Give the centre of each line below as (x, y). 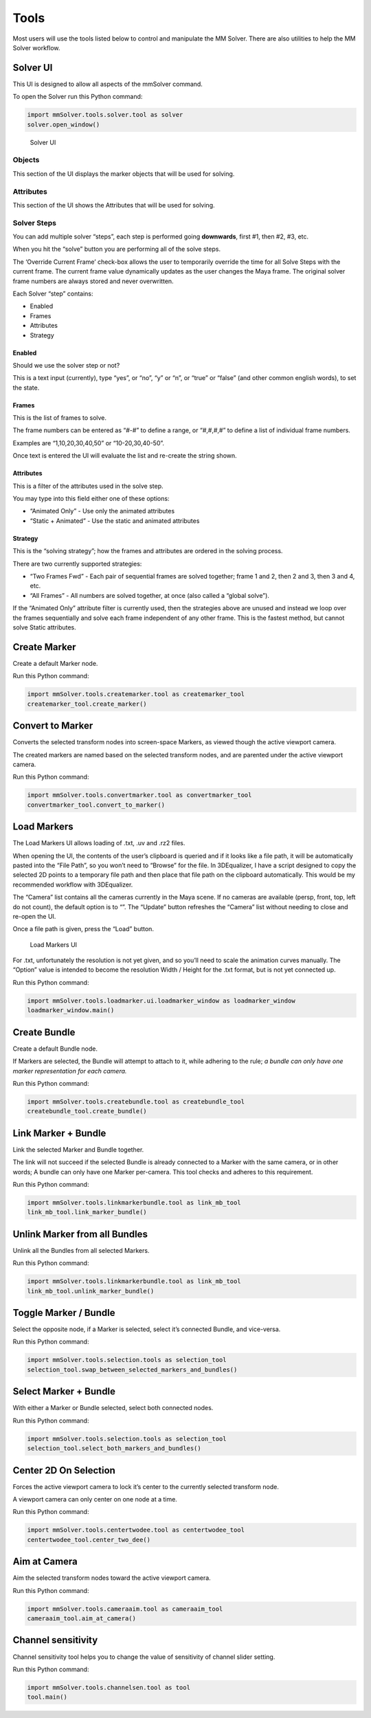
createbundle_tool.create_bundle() (87, 1111)
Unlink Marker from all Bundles (80, 1234)
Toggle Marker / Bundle (64, 1313)
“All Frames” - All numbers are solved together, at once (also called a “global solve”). (149, 595)
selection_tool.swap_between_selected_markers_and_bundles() (132, 1370)
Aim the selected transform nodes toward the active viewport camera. (112, 1578)
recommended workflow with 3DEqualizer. (73, 884)
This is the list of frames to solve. (59, 418)
